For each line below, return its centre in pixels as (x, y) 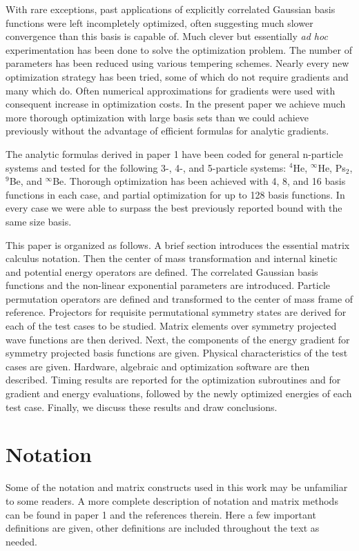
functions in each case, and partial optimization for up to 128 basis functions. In (175, 194)
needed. (21, 541)
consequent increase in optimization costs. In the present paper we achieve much (176, 104)
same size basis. (39, 221)
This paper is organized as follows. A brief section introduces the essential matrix (178, 244)
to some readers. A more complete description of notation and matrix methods (172, 500)
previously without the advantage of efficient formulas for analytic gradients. (167, 131)
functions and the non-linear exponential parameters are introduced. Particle (168, 285)
